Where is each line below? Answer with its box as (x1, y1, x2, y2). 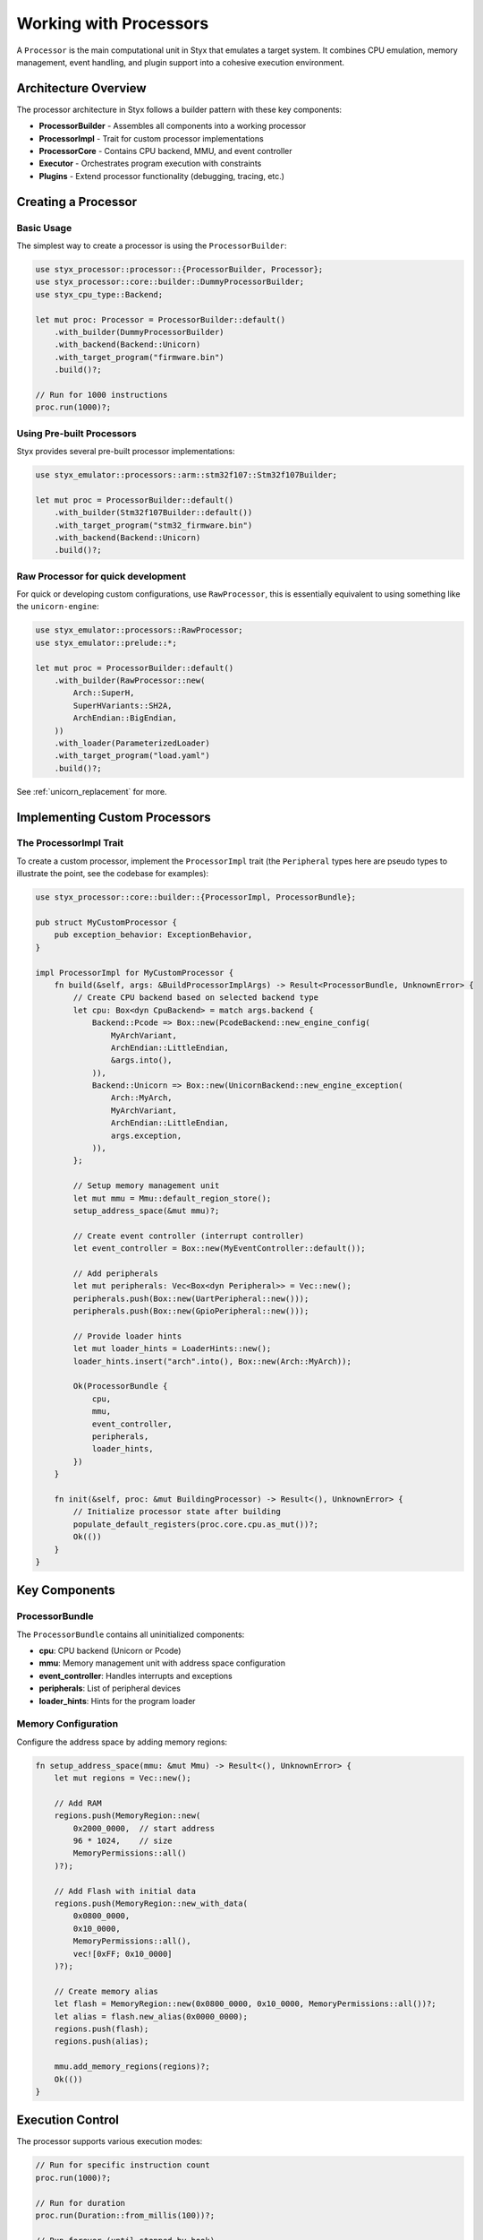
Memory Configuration (16, 1718, 119, 1730)
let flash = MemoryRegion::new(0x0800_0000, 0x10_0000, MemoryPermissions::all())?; (54, 1999, 437, 2009)
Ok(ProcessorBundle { (72, 1381, 168, 1391)
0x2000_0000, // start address (72, 1823, 215, 1833)
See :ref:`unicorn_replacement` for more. (16, 786, 167, 797)
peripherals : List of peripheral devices (38, 1683, 181, 1693)
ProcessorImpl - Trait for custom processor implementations (38, 133, 264, 143)
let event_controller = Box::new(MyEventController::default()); (72, 1244, 366, 1254)
